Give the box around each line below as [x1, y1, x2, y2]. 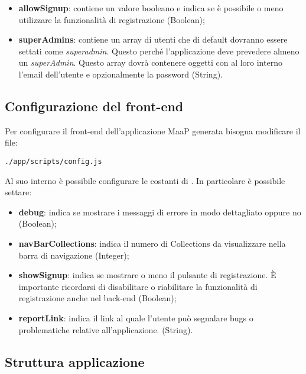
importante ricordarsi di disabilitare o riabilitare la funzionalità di [18, 280, 258, 292]
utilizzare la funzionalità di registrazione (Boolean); [18, 13, 205, 25]
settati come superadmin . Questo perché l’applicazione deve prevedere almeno [18, 44, 300, 57]
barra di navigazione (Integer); [18, 249, 129, 261]
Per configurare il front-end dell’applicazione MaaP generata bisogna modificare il [5, 124, 301, 137]
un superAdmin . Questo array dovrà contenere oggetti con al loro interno [18, 56, 282, 69]
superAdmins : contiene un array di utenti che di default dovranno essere [18, 33, 288, 46]
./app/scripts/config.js [5, 157, 102, 166]
